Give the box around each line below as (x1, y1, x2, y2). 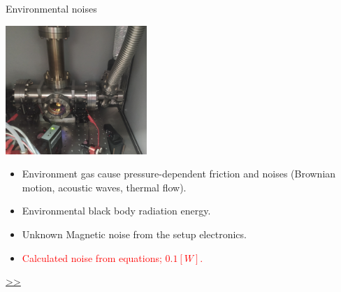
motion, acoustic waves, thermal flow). (22, 180, 187, 194)
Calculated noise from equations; (22, 250, 162, 265)
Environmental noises (6, 1, 97, 15)
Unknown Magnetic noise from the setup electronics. (22, 227, 247, 242)
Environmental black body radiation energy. (22, 203, 211, 218)
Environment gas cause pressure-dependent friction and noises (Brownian (22, 166, 336, 181)
